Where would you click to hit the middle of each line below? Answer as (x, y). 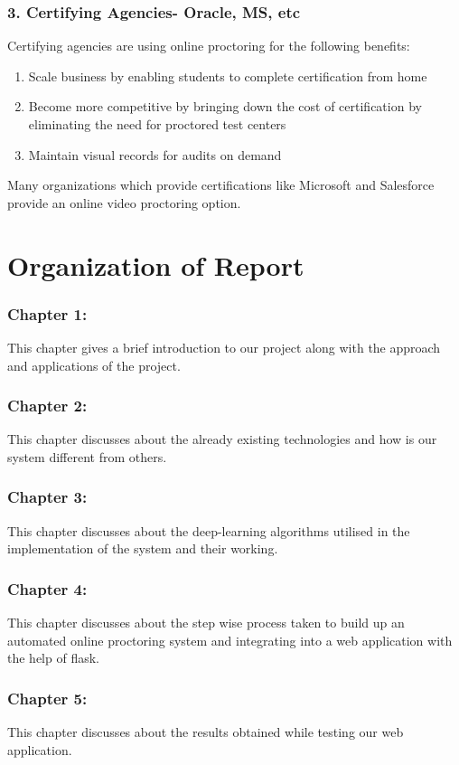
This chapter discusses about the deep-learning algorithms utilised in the (209, 530)
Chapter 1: (47, 313)
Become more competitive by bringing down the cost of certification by (225, 106)
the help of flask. (53, 658)
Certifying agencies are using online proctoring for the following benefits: (209, 46)
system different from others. (87, 456)
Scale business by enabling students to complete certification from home (228, 76)
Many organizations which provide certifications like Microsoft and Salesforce (221, 185)
